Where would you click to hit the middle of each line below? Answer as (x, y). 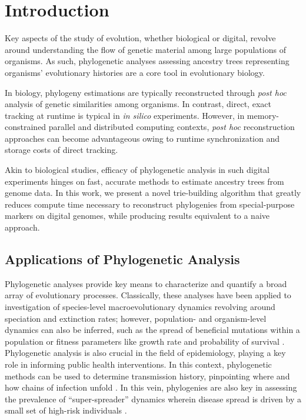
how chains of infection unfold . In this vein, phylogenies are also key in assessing (151, 387)
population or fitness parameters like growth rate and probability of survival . (145, 341)
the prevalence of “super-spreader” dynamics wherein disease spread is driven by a (153, 399)
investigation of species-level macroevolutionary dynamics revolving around (140, 307)
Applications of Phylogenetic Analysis (122, 259)
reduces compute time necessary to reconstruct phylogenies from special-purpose (150, 204)
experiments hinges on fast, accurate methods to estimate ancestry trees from (144, 181)
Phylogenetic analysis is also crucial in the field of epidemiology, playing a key (145, 353)
